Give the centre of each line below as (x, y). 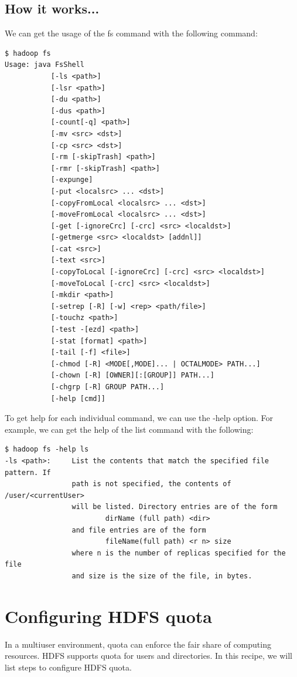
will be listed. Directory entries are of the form (175, 507)
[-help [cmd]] (78, 398)
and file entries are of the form (139, 530)
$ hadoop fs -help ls (47, 449)
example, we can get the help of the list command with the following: (129, 429)
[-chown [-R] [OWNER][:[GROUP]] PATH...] (132, 375)
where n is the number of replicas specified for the (179, 553)
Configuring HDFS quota (109, 616)
